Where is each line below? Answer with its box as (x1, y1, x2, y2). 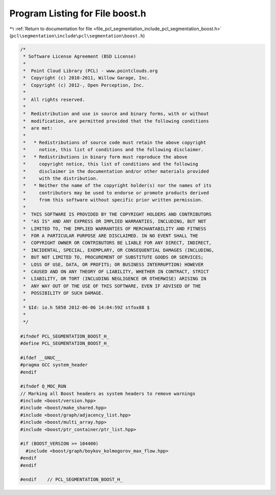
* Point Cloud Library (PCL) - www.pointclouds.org (23, 68, 158, 74)
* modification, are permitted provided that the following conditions (23, 118, 209, 124)
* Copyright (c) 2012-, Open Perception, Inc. (23, 82, 145, 88)
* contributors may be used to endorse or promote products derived (23, 190, 209, 196)
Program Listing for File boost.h (9, 8, 147, 19)
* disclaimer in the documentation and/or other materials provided (23, 168, 209, 174)
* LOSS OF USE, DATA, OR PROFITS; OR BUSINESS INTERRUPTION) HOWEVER (23, 261, 204, 267)
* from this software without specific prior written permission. (23, 197, 204, 203)
